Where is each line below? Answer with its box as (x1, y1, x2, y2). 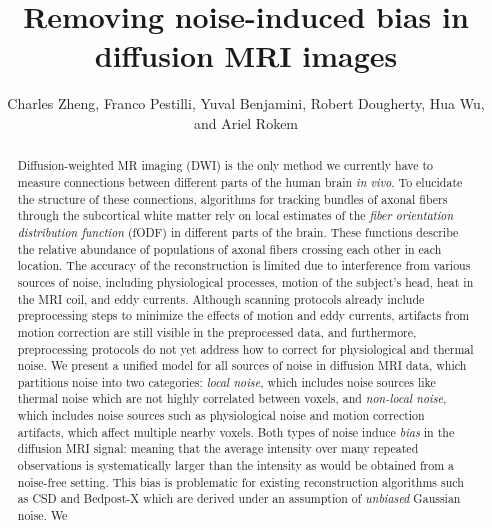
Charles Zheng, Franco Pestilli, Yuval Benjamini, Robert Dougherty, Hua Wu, (7, 93, 485, 114)
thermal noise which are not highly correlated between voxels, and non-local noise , (17, 390, 447, 407)
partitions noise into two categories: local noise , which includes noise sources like (17, 373, 436, 390)
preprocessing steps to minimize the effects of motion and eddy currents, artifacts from (17, 307, 470, 324)
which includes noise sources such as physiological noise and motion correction (17, 407, 425, 424)
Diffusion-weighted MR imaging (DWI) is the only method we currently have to (17, 157, 433, 174)
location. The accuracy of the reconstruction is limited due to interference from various (17, 257, 471, 274)
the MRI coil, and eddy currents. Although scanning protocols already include (17, 290, 425, 307)
